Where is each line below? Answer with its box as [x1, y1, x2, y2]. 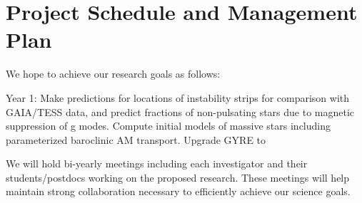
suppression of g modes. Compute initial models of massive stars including [6, 118, 331, 133]
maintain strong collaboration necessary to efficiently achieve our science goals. [6, 184, 351, 199]
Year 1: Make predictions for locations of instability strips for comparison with [6, 90, 350, 105]
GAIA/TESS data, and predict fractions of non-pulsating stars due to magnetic [6, 104, 355, 119]
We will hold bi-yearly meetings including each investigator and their [6, 156, 308, 171]
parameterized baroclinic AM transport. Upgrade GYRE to [6, 132, 266, 147]
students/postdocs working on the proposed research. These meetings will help [6, 170, 350, 184]
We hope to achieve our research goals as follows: [6, 66, 221, 81]
